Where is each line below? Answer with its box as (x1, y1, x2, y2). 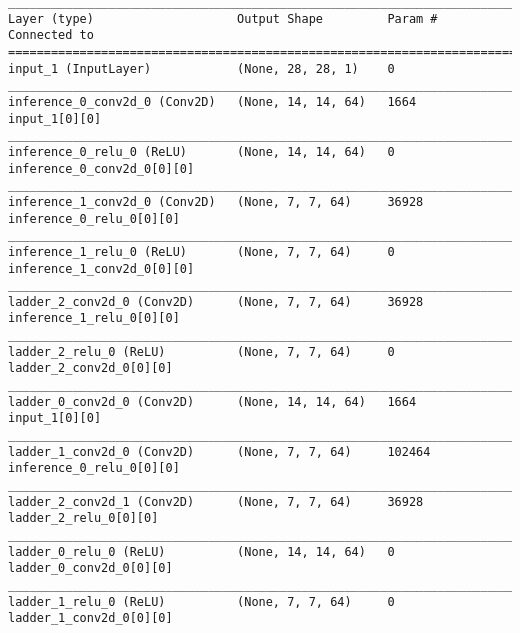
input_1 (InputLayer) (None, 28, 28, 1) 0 (8, 61, 395, 76)
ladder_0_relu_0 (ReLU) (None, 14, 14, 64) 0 (8, 544, 395, 559)
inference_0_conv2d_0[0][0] (8, 161, 195, 176)
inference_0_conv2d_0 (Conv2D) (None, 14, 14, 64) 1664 (8, 94, 417, 109)
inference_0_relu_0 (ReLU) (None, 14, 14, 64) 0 (8, 144, 395, 159)
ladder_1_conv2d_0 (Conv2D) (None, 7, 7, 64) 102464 (8, 444, 431, 459)
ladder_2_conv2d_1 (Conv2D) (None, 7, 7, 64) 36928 (8, 494, 424, 509)
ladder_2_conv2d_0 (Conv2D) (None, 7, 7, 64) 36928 (8, 294, 424, 309)
